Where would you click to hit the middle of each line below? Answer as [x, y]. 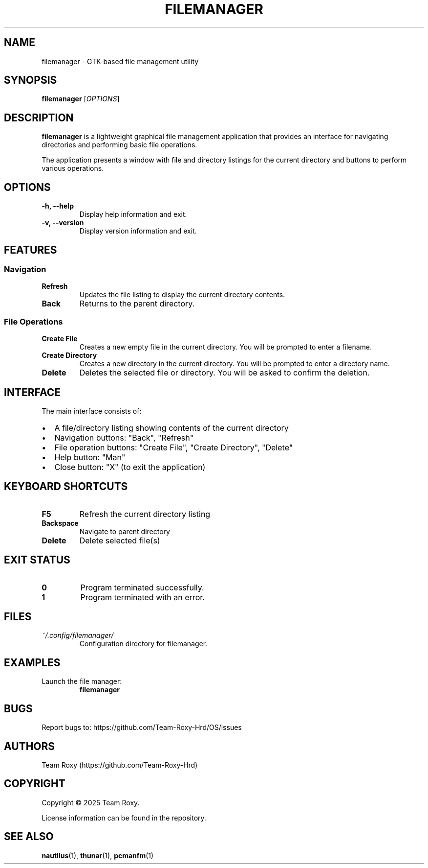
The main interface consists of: [92, 411]
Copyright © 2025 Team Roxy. [91, 802]
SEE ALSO [29, 837]
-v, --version [63, 223]
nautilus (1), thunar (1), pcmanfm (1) [98, 855]
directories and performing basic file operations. [119, 145]
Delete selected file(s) [120, 540]
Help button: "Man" [90, 457]
